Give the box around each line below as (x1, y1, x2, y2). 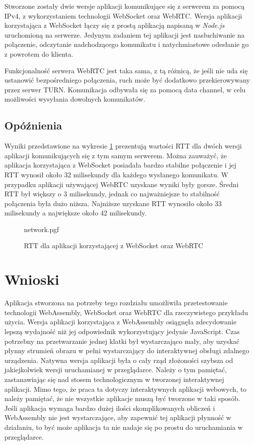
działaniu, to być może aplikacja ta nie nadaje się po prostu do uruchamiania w (4, 422, 243, 432)
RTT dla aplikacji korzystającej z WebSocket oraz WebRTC (24, 240, 203, 251)
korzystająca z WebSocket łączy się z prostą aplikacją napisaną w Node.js (4, 20, 225, 30)
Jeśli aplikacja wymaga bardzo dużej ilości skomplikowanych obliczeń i (4, 403, 215, 413)
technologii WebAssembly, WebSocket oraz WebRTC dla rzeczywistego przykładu (4, 307, 248, 317)
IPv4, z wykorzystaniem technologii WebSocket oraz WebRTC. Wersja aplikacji (4, 10, 242, 21)
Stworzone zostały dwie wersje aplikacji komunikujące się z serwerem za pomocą (4, 1, 245, 11)
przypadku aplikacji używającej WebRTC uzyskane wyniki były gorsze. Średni (4, 179, 239, 189)
